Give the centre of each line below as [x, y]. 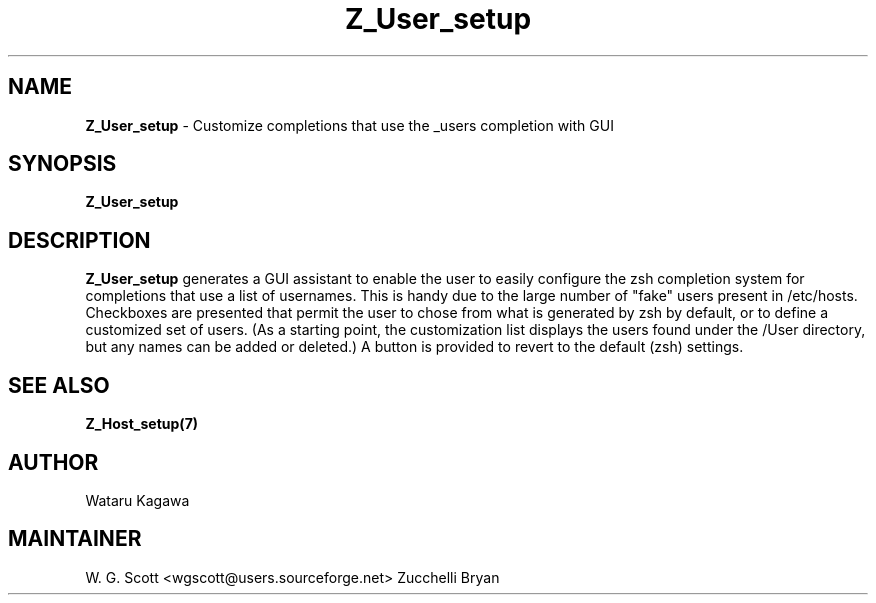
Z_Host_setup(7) [142, 424]
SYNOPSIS [62, 164]
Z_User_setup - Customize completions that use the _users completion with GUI [349, 125]
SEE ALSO [59, 385]
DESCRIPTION [79, 240]
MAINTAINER [75, 539]
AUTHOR [53, 462]
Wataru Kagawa [137, 500]
